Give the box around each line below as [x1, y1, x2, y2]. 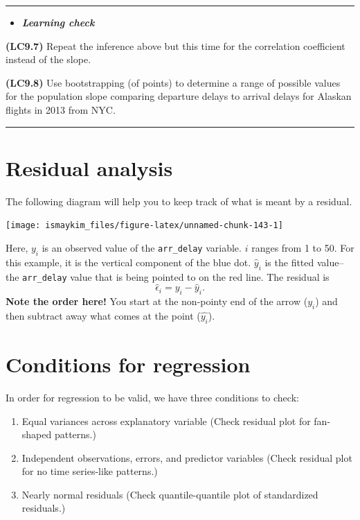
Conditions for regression [6, 349, 251, 378]
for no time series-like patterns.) [21, 464, 158, 478]
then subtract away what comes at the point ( [6, 309, 201, 322]
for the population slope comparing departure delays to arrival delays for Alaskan [6, 89, 352, 103]
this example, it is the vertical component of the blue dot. [6, 254, 251, 269]
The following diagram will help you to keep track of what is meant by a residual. [6, 193, 352, 208]
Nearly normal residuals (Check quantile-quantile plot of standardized [21, 487, 318, 501]
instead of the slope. [6, 52, 91, 67]
